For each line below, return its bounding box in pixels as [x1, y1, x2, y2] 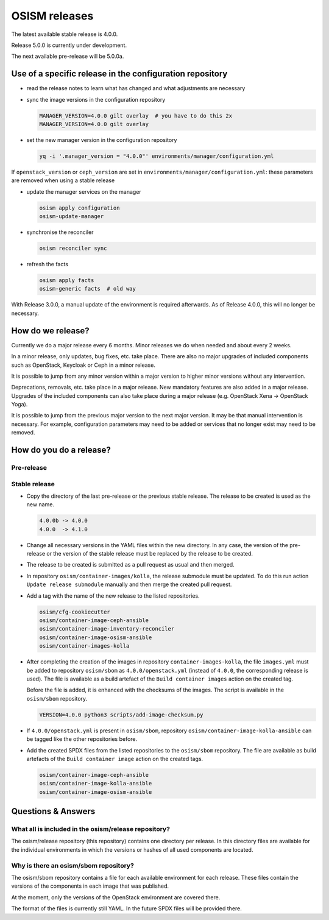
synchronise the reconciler [26, 228, 94, 236]
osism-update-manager [39, 213, 104, 220]
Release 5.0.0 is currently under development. [11, 41, 127, 49]
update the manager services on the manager [26, 188, 141, 195]
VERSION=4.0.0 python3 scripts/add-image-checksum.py [39, 711, 203, 718]
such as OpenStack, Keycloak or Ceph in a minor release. [11, 361, 155, 369]
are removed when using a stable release [11, 177, 115, 184]
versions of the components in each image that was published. [11, 882, 169, 890]
